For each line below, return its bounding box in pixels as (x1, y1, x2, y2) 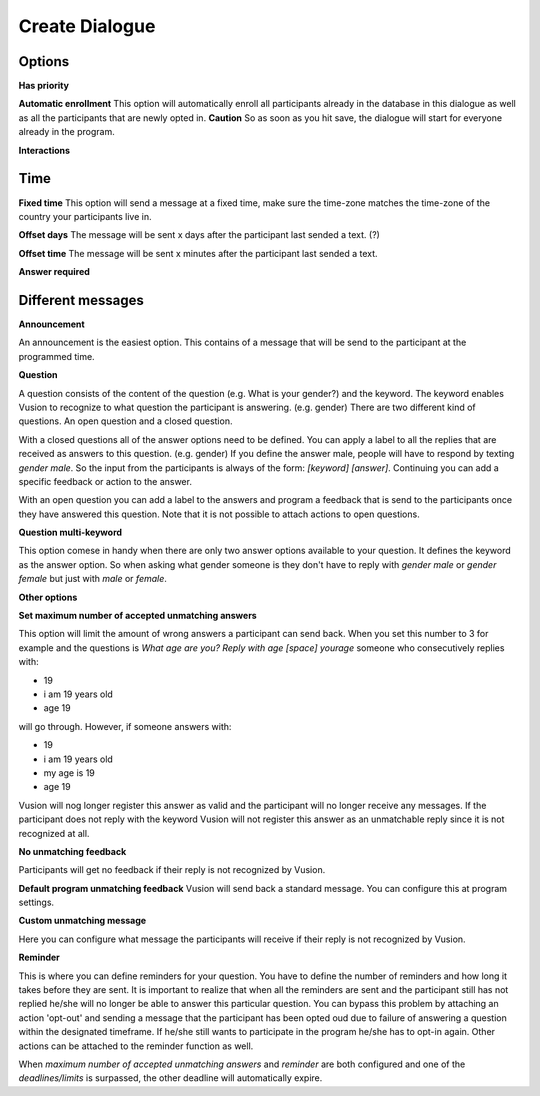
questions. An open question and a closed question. (18, 415, 233, 427)
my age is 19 (43, 766, 95, 779)
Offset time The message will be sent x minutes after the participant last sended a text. (18, 247, 379, 259)
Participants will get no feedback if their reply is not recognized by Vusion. (18, 864, 326, 876)
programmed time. (18, 350, 95, 362)
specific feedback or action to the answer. (18, 475, 192, 487)
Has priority (18, 80, 70, 92)
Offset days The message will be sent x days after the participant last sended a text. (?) (18, 229, 380, 241)
